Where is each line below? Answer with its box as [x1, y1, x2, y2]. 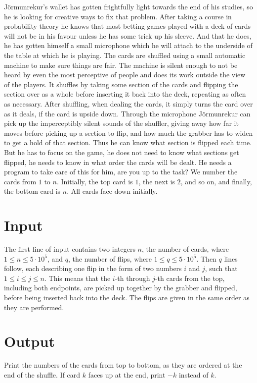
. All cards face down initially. [67, 186, 158, 196]
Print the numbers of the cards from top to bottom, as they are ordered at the [4, 360, 242, 370]
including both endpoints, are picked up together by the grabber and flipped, [4, 282, 237, 293]
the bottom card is [4, 186, 61, 196]
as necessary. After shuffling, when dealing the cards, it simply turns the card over [4, 98, 253, 109]
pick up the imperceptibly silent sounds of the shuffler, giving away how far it [4, 118, 239, 128]
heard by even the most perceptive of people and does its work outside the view [4, 69, 246, 80]
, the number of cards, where [141, 244, 229, 254]
